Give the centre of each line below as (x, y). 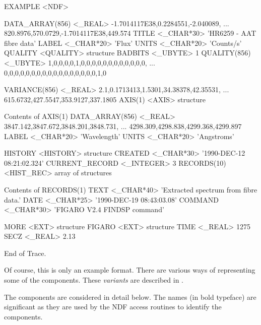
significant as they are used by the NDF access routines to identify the (113, 307)
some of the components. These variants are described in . (94, 280)
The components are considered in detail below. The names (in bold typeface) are (130, 297)
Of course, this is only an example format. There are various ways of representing (130, 270)
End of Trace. (25, 253)
